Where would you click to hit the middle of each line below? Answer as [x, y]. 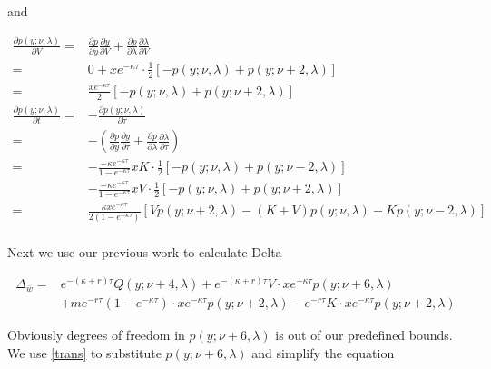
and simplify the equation [323, 352]
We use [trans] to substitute [84, 352]
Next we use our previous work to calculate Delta [145, 251]
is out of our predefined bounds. [364, 335]
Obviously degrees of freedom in [96, 335]
